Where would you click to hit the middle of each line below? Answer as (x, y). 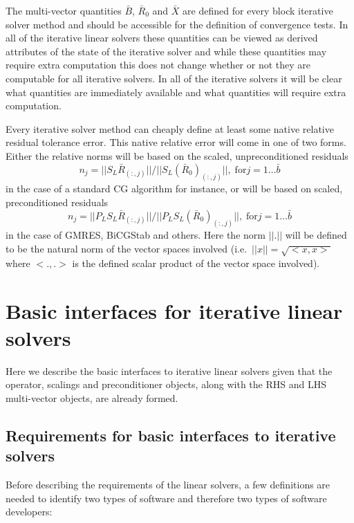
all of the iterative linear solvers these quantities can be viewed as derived (162, 38)
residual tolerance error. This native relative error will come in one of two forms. (176, 142)
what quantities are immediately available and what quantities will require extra (176, 92)
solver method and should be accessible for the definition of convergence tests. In (177, 24)
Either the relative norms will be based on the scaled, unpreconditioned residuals (177, 155)
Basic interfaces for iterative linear (174, 310)
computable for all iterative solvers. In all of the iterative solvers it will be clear (174, 78)
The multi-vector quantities (64, 10)
